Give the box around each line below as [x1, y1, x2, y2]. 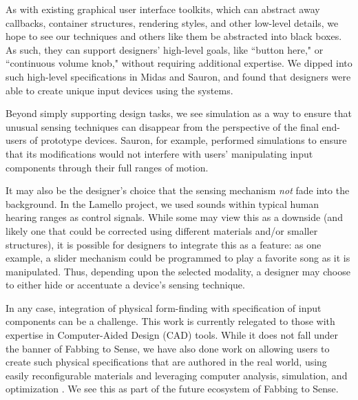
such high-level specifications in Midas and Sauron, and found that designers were [6, 69, 351, 83]
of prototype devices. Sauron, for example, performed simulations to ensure [30, 133, 347, 147]
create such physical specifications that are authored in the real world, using [6, 355, 327, 369]
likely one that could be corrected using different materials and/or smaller [6, 223, 318, 238]
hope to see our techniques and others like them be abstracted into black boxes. [6, 29, 342, 43]
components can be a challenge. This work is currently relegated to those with [6, 314, 335, 328]
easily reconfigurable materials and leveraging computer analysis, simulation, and [6, 368, 348, 382]
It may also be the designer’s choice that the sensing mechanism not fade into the [6, 183, 350, 198]
